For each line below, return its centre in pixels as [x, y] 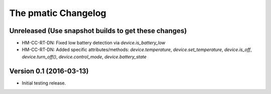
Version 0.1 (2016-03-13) [49, 71]
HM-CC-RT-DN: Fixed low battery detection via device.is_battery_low [94, 43]
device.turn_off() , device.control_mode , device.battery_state [84, 56]
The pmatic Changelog [58, 13]
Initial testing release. [44, 83]
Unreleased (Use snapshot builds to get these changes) [98, 31]
